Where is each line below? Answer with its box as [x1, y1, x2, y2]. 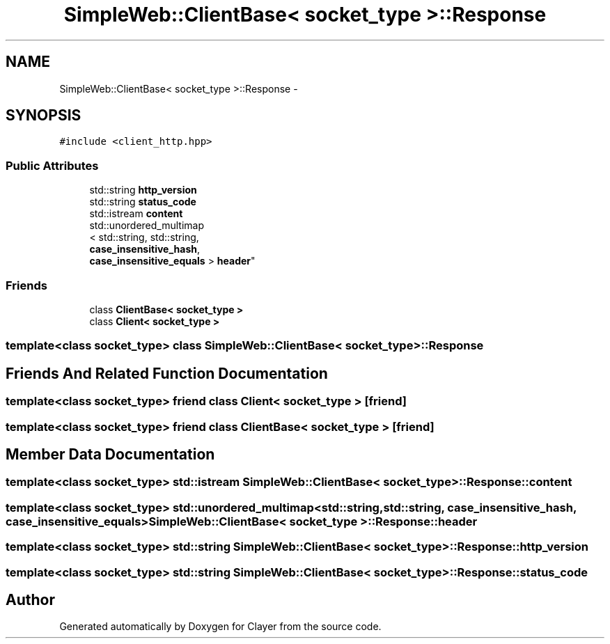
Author [6, 590, 55, 608]
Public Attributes [6, 158, 99, 173]
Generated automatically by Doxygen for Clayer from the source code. [59, 620, 382, 633]
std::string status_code [89, 196, 196, 208]
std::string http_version [89, 184, 197, 196]
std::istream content [89, 207, 183, 220]
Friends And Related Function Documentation [6, 364, 328, 382]
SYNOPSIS [6, 107, 81, 125]
